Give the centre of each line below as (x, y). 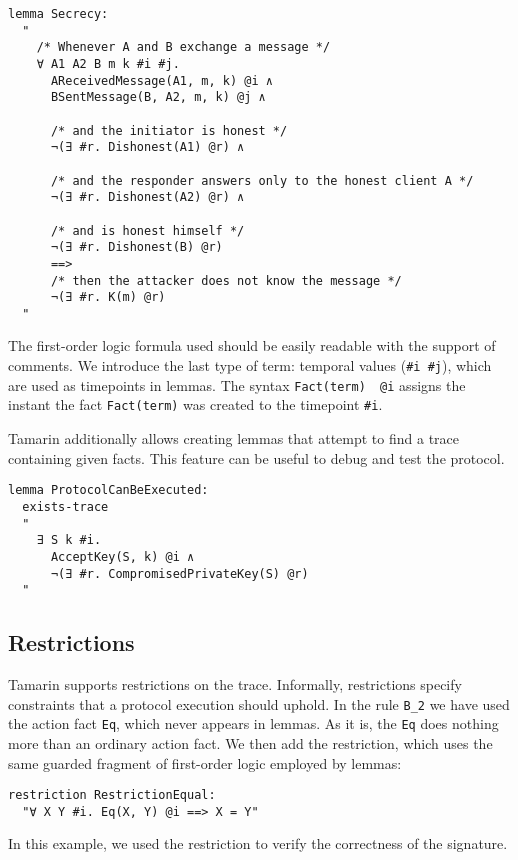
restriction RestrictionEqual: (112, 795)
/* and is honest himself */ (147, 230)
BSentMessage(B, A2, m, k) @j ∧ (158, 97)
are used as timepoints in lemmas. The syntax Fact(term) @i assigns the (237, 384)
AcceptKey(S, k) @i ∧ (122, 556)
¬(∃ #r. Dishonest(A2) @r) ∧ (147, 197)
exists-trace (65, 506)
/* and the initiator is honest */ (169, 130)
